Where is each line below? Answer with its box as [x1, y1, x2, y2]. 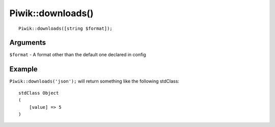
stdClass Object [18, 90, 59, 96]
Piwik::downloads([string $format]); [18, 25, 113, 31]
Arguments [9, 38, 46, 47]
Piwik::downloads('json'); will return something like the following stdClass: [9, 78, 179, 84]
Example [9, 65, 38, 73]
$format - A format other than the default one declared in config [9, 52, 146, 58]
